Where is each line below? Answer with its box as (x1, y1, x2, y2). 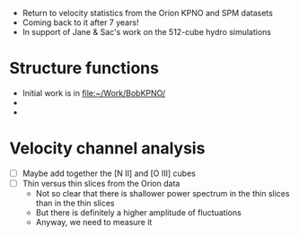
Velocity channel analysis (9, 138, 206, 159)
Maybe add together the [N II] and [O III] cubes (22, 168, 196, 179)
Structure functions (9, 58, 160, 79)
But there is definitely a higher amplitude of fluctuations (35, 207, 242, 218)
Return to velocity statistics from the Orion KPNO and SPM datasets (22, 8, 274, 18)
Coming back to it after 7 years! (22, 17, 139, 28)
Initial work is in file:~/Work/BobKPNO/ (22, 87, 166, 98)
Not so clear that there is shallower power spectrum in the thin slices (35, 188, 290, 198)
